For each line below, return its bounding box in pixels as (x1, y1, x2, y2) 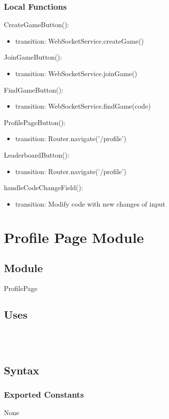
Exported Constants (4, 388, 84, 400)
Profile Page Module (4, 227, 144, 247)
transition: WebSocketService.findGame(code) (15, 101, 151, 111)
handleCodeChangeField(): (4, 182, 83, 193)
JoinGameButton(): (4, 52, 62, 62)
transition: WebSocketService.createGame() (15, 35, 144, 46)
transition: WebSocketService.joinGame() (15, 68, 138, 78)
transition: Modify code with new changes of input (15, 198, 166, 209)
